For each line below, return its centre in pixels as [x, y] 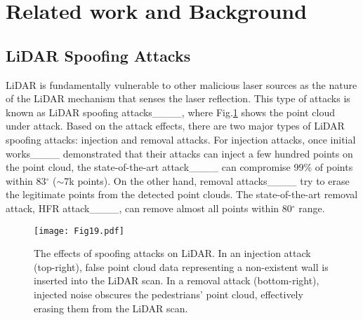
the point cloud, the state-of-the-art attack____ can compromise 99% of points [179, 167]
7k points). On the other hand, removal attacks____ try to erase [207, 180]
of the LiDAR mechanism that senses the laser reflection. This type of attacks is [178, 98]
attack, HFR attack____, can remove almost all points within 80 [149, 208]
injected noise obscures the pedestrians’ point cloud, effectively [169, 294]
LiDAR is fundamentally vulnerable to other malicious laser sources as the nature [181, 84]
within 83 [26, 180]
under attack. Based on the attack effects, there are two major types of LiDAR [175, 126]
